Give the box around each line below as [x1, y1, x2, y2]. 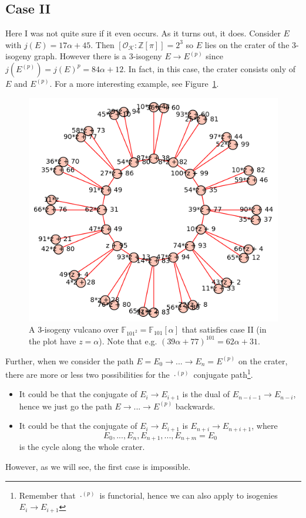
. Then [90, 38, 115, 50]
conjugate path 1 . [193, 367, 253, 380]
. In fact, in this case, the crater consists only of [123, 62, 296, 75]
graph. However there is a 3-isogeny [34, 50, 162, 62]
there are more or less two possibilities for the [5, 368, 170, 380]
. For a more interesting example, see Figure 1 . [49, 77, 219, 89]
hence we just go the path [19, 399, 112, 412]
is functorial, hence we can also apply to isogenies [99, 489, 278, 501]
